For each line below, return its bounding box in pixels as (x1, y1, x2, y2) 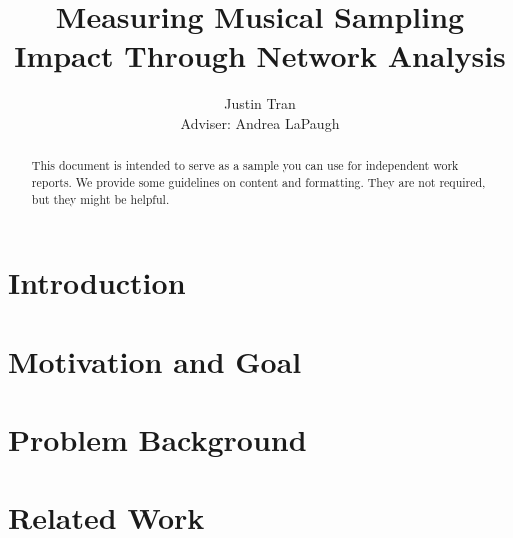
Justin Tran (224, 93, 296, 114)
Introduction (8, 262, 186, 303)
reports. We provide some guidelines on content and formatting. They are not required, (31, 173, 486, 190)
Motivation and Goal (8, 340, 302, 381)
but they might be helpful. (31, 190, 170, 207)
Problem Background (8, 419, 307, 460)
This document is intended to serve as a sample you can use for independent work (31, 157, 459, 174)
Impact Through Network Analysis (14, 35, 506, 76)
